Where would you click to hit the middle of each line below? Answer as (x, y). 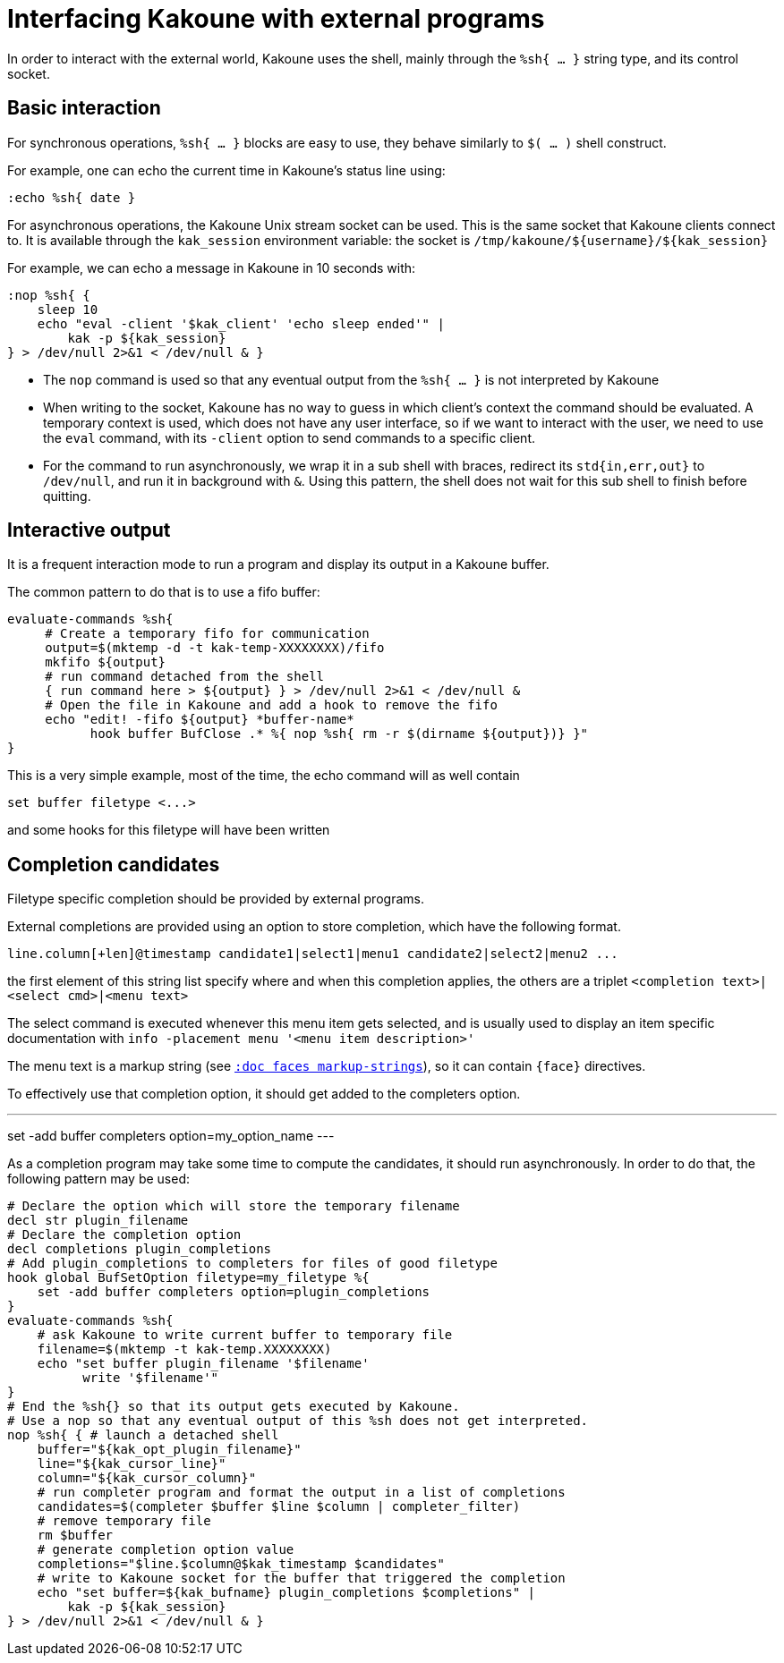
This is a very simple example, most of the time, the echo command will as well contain (264, 776)
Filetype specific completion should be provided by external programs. (216, 899)
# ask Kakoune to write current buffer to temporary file (245, 1335)
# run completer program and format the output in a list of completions (301, 1493)
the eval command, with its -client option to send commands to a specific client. (290, 437)
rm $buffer (75, 1536)
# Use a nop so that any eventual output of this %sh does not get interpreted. (298, 1421)
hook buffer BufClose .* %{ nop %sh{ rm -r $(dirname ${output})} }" (339, 734)
